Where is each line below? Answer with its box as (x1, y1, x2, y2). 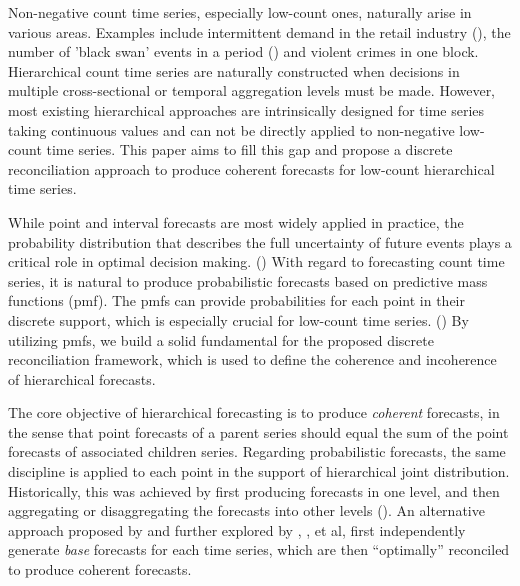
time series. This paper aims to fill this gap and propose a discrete (46, 139, 453, 160)
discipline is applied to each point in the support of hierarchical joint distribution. (8, 461, 510, 482)
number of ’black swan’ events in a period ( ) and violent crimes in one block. (8, 41, 479, 62)
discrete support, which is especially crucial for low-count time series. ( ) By (8, 309, 469, 330)
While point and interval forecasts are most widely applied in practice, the (8, 211, 464, 232)
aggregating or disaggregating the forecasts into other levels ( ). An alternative (8, 500, 485, 521)
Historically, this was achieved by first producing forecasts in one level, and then (8, 480, 500, 501)
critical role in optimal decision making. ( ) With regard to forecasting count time (8, 251, 505, 272)
